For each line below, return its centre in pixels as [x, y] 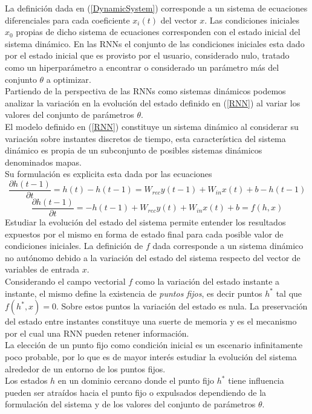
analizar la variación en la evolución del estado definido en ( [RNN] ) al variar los [153, 102]
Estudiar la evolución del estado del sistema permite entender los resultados [145, 222]
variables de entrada [42, 269]
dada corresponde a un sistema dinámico [228, 246]
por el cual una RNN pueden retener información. [97, 333]
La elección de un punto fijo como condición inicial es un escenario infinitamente [154, 345]
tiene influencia [256, 380]
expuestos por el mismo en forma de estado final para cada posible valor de [144, 234]
